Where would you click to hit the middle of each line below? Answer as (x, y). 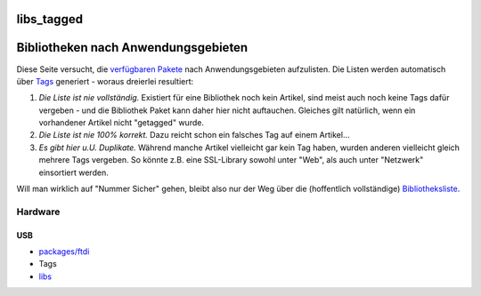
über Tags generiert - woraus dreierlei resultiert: (105, 81)
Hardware (38, 212)
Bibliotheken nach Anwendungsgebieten (132, 48)
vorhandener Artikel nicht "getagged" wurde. (122, 123)
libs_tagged (50, 19)
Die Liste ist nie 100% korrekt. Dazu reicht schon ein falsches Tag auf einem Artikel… (194, 135)
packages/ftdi (64, 252)
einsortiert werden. (73, 172)
